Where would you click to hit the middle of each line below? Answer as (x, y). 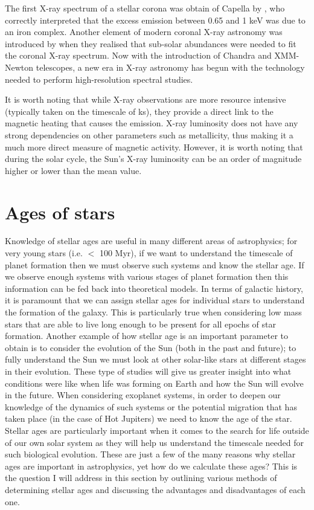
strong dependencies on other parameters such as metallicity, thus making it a (149, 134)
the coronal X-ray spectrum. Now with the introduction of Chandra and (138, 55)
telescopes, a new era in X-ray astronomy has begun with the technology (170, 67)
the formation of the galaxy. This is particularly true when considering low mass (153, 312)
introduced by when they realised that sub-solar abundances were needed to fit (151, 43)
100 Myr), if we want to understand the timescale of (196, 253)
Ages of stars (60, 212)
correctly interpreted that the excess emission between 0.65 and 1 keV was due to (155, 20)
